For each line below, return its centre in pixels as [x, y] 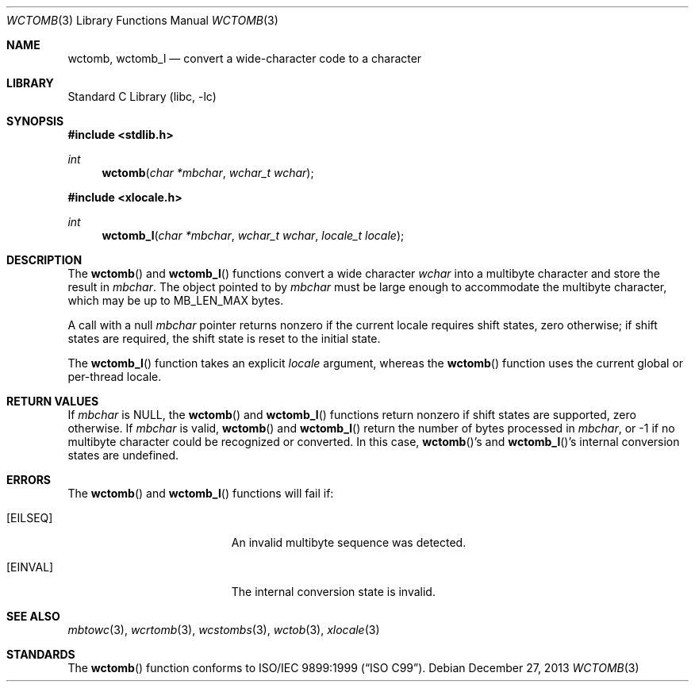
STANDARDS [41, 654]
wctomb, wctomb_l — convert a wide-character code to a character [245, 58]
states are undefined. [123, 455]
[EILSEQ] [30, 518]
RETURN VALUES [53, 401]
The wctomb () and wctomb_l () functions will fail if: [201, 493]
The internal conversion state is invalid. [333, 592]
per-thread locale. [115, 377]
